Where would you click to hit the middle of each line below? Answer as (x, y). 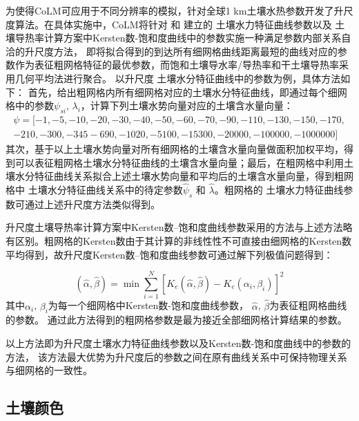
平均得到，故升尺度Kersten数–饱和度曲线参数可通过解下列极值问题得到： (169, 254)
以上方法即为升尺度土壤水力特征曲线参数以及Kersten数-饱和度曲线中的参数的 (178, 343)
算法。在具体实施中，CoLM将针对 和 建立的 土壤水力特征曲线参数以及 (173, 24)
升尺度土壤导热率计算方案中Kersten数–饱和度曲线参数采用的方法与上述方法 (174, 227)
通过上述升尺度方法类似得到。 (92, 204)
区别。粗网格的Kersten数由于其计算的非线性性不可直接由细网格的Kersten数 (183, 241)
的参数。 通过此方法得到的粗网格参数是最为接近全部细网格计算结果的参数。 (176, 320)
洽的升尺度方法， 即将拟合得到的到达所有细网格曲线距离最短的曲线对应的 (172, 51)
